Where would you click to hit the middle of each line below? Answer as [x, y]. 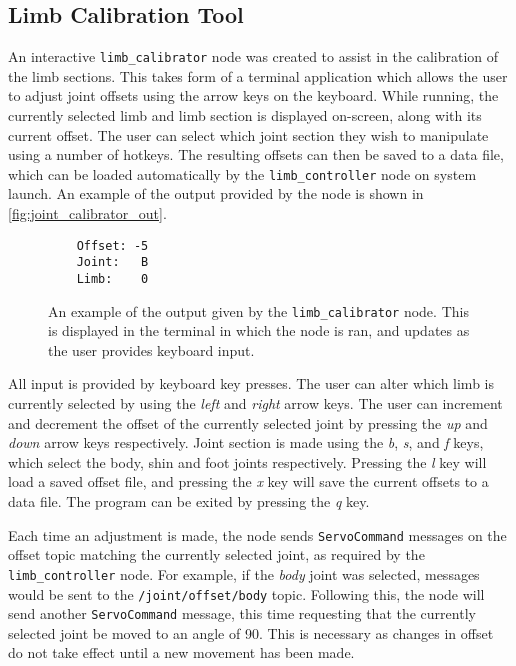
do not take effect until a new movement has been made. [181, 652]
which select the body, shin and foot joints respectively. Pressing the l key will [247, 461]
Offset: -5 [112, 245]
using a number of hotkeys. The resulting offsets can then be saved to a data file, [256, 154]
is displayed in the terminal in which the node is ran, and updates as [259, 330]
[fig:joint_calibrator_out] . [87, 213]
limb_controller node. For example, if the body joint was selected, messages [244, 573]
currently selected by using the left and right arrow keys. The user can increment [255, 403]
